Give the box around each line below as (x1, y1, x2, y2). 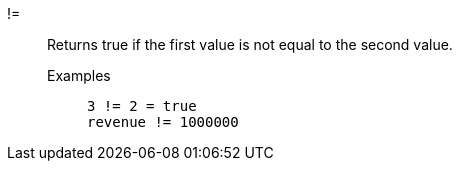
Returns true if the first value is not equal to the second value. (47, 36, 453, 53)
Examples (47, 67, 111, 84)
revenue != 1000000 (87, 114, 239, 130)
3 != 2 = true (87, 98, 197, 114)
